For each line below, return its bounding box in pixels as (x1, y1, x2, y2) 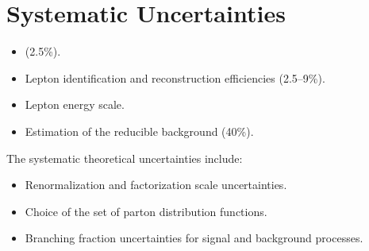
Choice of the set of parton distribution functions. (25, 203, 267, 219)
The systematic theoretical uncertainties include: (6, 149, 243, 166)
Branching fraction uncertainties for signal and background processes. (25, 230, 363, 246)
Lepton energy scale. (25, 96, 125, 113)
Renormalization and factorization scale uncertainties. (25, 176, 287, 193)
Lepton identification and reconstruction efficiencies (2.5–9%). (25, 69, 325, 86)
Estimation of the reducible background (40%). (25, 122, 254, 139)
